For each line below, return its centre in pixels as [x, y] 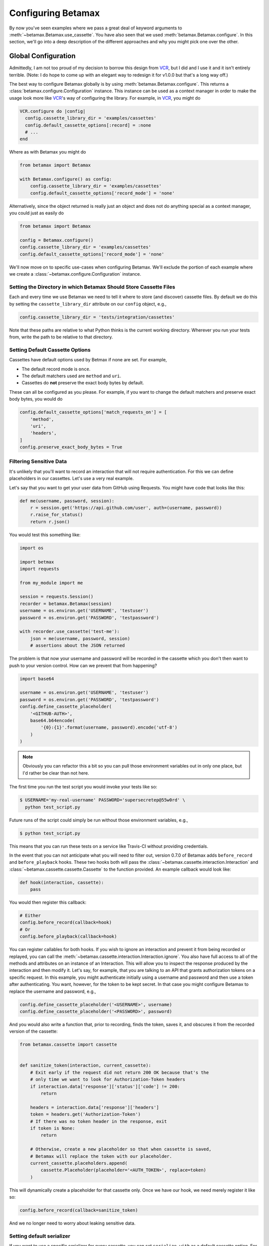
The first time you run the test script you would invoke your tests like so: [83, 787]
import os [32, 548]
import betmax [37, 562]
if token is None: [53, 1128]
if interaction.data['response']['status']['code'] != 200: [105, 1086]
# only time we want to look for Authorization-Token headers [108, 1080]
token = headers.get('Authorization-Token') [85, 1114]
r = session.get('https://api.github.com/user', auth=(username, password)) [126, 508]
